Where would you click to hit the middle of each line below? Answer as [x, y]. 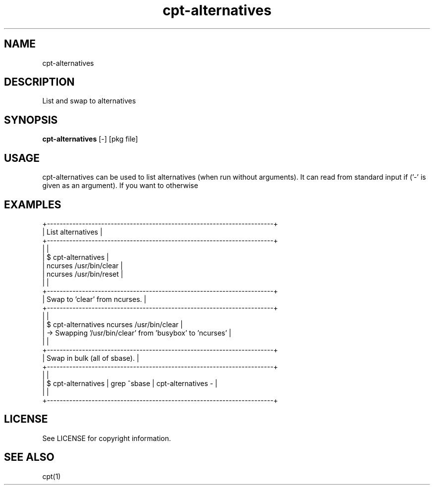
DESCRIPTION [39, 82]
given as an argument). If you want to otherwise [120, 186]
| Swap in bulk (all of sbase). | [91, 358]
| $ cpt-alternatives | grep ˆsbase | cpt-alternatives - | [130, 383]
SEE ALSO [29, 457]
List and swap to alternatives [89, 101]
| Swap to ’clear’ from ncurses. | [94, 299]
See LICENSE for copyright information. [107, 438]
